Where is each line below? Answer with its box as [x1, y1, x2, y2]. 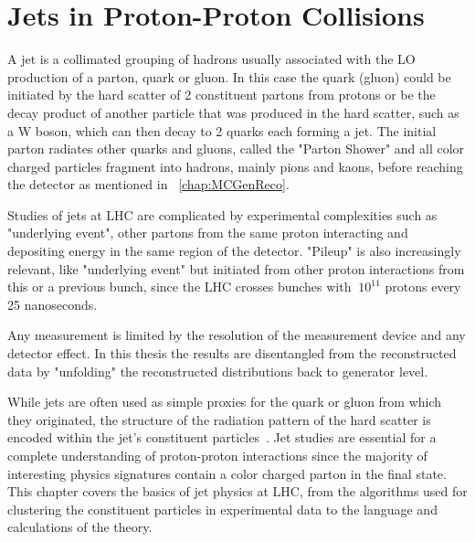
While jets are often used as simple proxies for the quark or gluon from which [7, 392, 442, 411]
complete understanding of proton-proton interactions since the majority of [7, 446, 427, 464]
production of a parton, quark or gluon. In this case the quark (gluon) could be [7, 67, 451, 86]
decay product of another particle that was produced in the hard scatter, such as [7, 102, 459, 122]
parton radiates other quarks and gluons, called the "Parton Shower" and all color [7, 139, 465, 158]
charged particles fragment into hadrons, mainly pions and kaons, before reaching [7, 156, 463, 175]
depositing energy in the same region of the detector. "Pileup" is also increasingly [7, 241, 461, 260]
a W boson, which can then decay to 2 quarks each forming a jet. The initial [7, 121, 437, 140]
